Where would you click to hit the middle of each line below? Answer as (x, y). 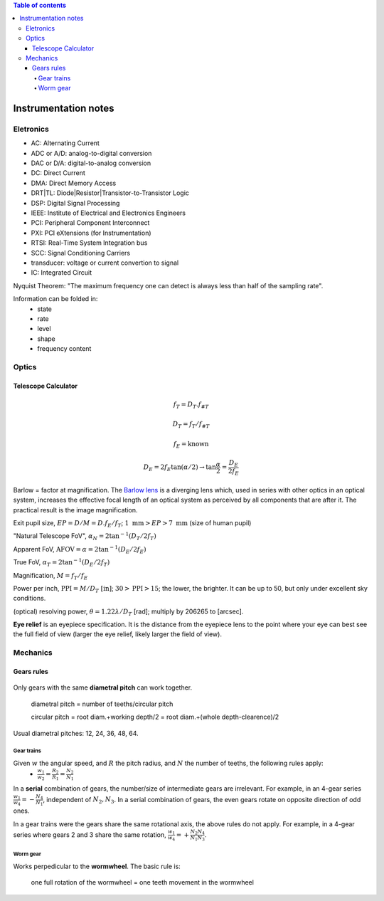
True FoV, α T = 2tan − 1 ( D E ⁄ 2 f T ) (62, 563)
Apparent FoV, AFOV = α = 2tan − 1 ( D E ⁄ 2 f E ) (80, 550)
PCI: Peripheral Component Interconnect (90, 223)
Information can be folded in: (55, 299)
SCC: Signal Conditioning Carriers (81, 253)
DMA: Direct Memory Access (74, 183)
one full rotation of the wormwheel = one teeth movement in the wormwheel (142, 882)
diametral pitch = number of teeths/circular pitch (102, 704)
